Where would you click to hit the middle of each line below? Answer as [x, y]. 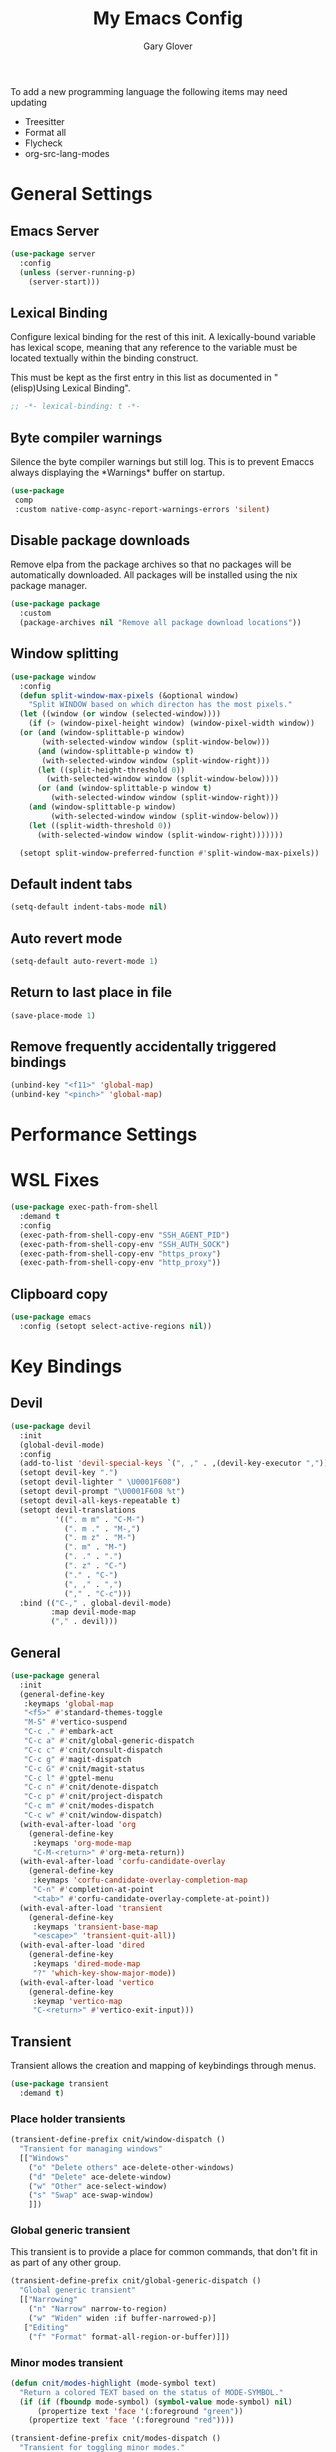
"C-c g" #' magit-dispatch [77, 1759]
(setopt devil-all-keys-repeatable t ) [100, 1500]
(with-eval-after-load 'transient [91, 1908]
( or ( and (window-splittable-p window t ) [124, 788]
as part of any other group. [66, 2263]
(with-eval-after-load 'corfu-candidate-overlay [122, 1862]
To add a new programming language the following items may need [149, 91]
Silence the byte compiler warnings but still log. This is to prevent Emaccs [162, 461]
